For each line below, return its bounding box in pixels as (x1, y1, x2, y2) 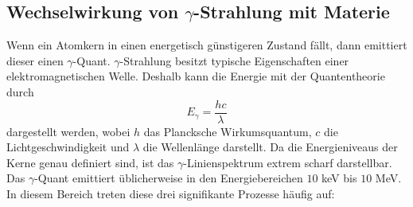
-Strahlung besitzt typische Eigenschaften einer (119, 52, 349, 68)
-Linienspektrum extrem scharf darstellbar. (183, 154, 392, 170)
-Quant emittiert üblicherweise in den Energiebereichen (34, 170, 303, 186)
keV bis (321, 170, 357, 186)
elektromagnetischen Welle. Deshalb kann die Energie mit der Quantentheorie (6, 68, 385, 84)
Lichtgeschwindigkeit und (6, 139, 130, 155)
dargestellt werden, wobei (6, 123, 131, 139)
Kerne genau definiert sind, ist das (6, 154, 174, 170)
